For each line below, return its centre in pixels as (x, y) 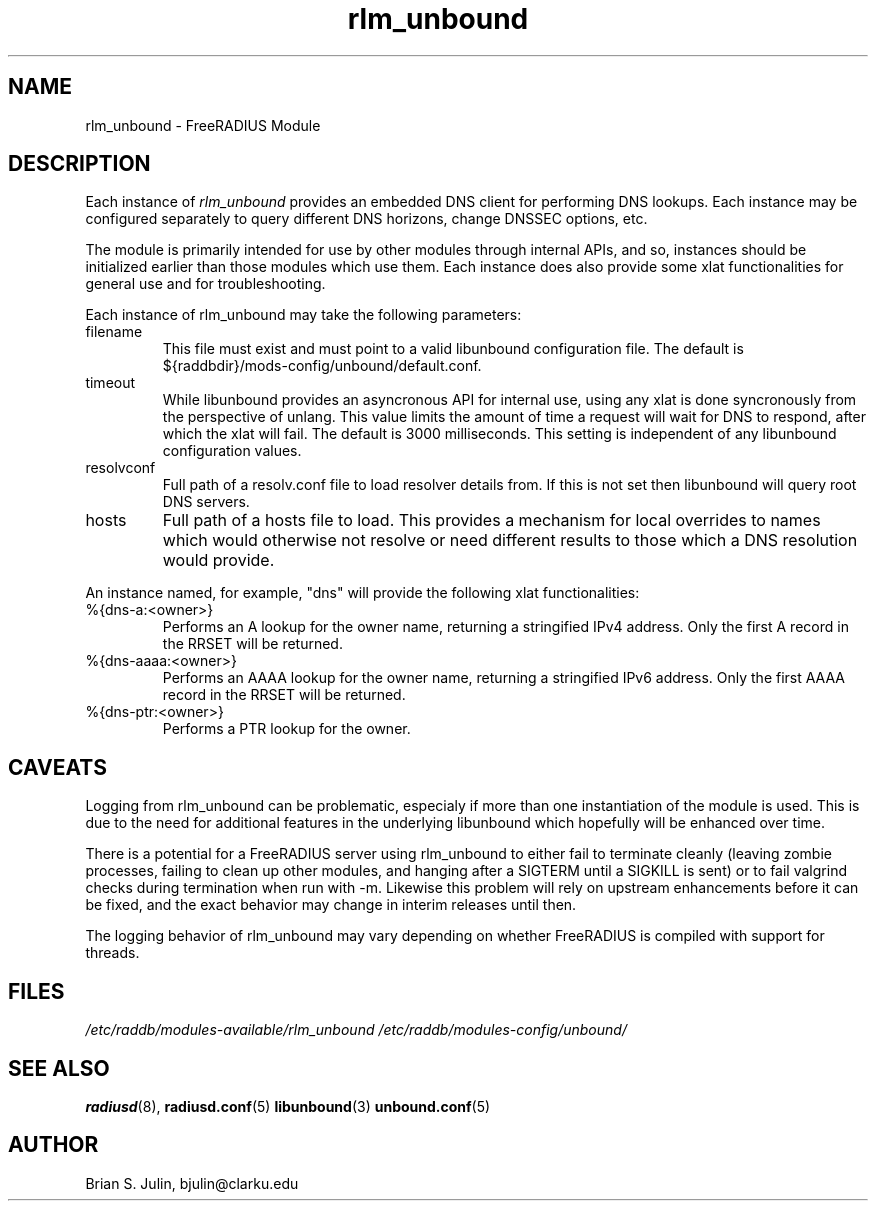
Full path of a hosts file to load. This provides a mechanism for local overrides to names (491, 520)
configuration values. (232, 451)
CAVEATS (57, 767)
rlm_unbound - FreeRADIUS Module (203, 125)
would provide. (218, 560)
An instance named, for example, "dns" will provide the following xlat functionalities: (362, 593)
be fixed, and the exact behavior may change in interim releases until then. (331, 905)
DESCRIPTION (79, 164)
